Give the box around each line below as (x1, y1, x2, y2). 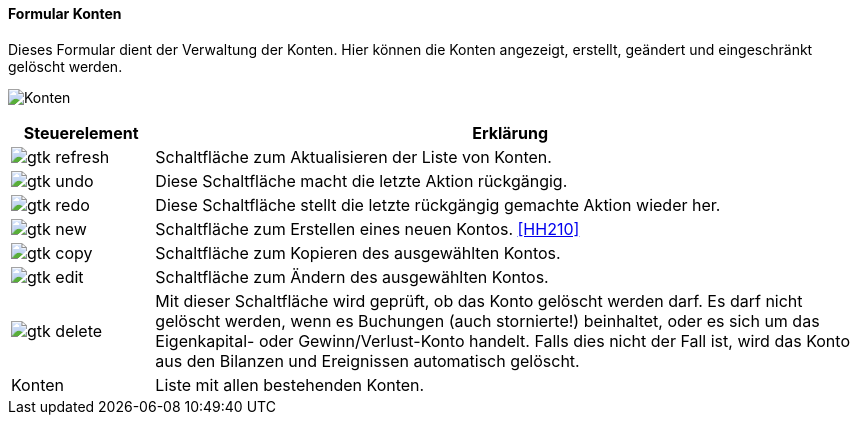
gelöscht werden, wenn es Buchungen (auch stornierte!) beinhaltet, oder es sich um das (155, 310, 820, 331)
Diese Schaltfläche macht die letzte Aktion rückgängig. (155, 170, 568, 191)
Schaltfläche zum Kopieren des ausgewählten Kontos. (155, 242, 561, 263)
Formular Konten (8, 5, 122, 22)
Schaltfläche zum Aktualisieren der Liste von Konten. (155, 146, 552, 167)
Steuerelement (23, 122, 139, 143)
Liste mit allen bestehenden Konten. (155, 374, 425, 395)
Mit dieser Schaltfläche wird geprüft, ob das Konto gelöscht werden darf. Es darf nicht (155, 290, 803, 311)
